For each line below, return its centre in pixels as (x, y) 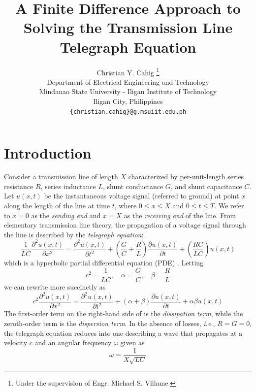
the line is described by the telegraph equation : (74, 234)
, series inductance (68, 186)
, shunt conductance (133, 186)
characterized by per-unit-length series (186, 177)
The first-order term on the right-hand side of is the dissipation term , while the (124, 313)
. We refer (229, 205)
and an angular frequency (73, 342)
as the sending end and (66, 215)
